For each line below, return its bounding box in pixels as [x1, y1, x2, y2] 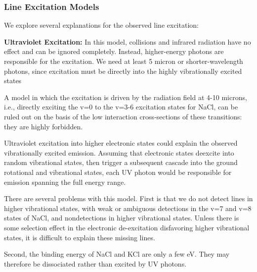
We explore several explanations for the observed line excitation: [4, 20, 199, 30]
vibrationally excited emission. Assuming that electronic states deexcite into [4, 147, 234, 158]
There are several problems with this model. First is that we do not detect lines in [4, 193, 253, 204]
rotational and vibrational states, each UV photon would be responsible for [4, 166, 232, 177]
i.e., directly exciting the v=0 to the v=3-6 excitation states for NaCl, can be [4, 102, 238, 112]
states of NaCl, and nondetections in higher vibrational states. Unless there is [4, 213, 239, 223]
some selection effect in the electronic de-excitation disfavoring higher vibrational [4, 222, 250, 232]
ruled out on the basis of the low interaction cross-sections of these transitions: [4, 111, 242, 121]
